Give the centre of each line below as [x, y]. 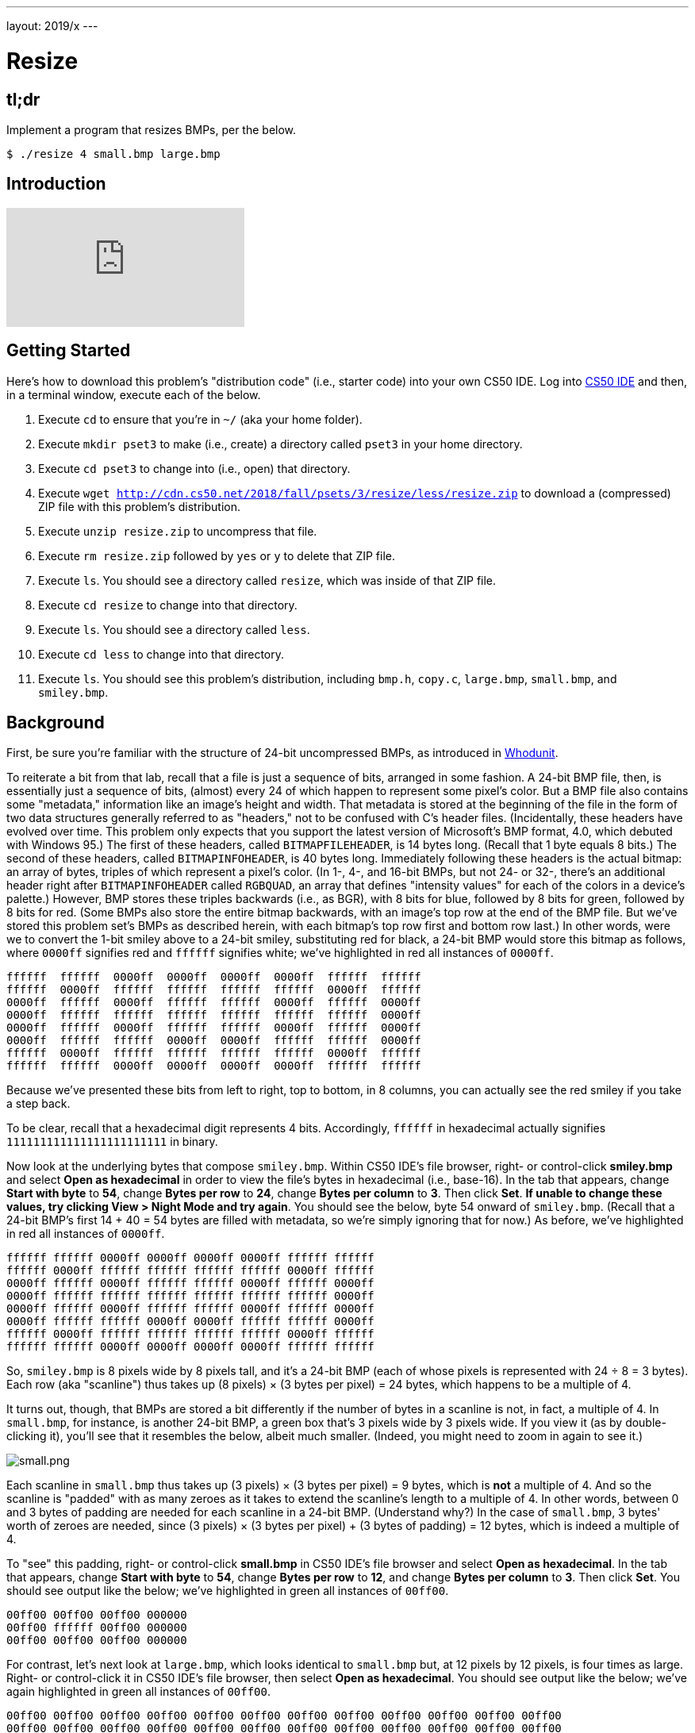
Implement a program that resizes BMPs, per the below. [152, 129]
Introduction [56, 184]
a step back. [38, 1104]
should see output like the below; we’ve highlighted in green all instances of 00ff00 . [228, 1591]
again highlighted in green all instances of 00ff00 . [138, 1692]
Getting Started [69, 351]
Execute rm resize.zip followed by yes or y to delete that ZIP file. [217, 555]
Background [56, 723]
